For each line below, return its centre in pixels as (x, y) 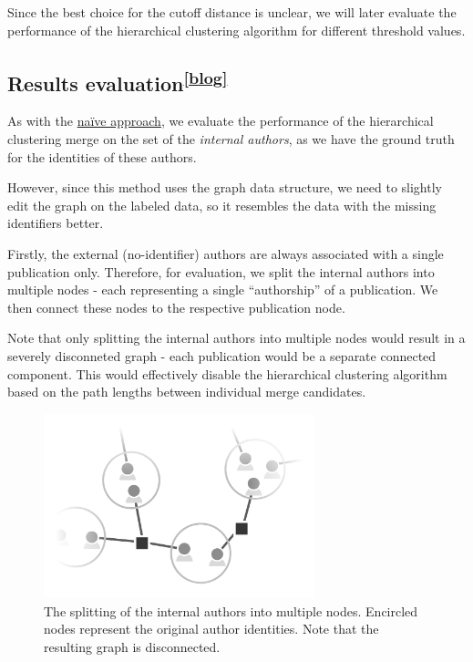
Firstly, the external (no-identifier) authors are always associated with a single (226, 253)
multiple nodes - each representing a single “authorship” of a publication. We (223, 290)
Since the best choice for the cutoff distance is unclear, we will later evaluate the (232, 12)
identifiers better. (56, 223)
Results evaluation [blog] (118, 81)
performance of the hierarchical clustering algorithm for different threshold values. (236, 30)
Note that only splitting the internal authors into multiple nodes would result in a (236, 338)
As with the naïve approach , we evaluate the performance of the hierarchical (221, 121)
